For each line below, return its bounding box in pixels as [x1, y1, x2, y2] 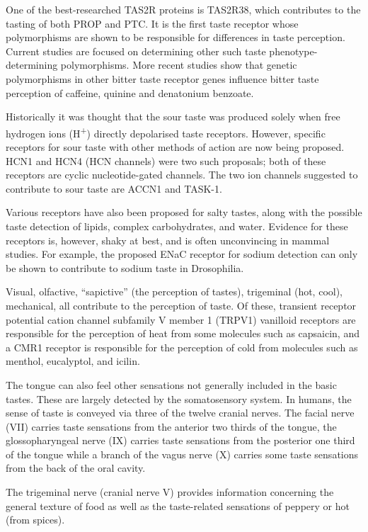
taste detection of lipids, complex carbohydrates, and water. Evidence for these [6, 218, 348, 233]
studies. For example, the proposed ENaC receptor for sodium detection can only [6, 247, 358, 261]
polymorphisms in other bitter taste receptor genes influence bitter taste [6, 71, 319, 86]
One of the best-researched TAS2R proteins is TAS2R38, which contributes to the [6, 2, 361, 16]
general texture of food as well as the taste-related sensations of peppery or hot [6, 498, 350, 513]
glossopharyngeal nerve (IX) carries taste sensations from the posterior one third [6, 433, 355, 448]
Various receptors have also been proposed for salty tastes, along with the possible [6, 205, 362, 220]
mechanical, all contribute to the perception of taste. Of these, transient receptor [6, 298, 357, 312]
